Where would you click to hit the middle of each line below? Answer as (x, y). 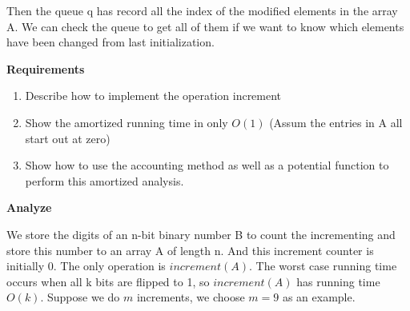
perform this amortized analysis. (105, 180)
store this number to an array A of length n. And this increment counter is (190, 250)
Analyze (29, 207)
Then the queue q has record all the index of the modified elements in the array (202, 10)
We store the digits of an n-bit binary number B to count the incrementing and (201, 234)
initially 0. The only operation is (86, 266)
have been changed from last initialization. (111, 42)
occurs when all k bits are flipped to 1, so (108, 281)
